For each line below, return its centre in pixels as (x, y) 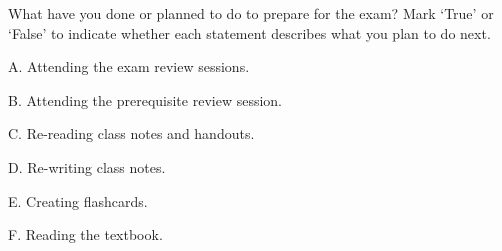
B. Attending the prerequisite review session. (145, 99)
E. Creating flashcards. (78, 200)
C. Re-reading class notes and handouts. (131, 133)
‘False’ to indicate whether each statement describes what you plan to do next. (249, 32)
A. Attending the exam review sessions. (129, 66)
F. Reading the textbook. (85, 234)
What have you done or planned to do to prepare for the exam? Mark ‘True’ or (251, 13)
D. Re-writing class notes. (87, 166)
